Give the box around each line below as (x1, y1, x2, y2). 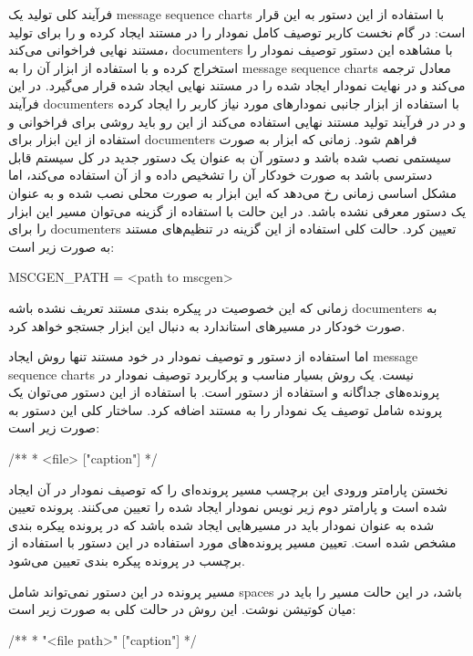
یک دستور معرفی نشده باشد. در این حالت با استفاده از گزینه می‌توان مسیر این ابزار (8, 201, 467, 220)
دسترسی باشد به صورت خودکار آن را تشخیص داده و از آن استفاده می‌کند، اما (8, 165, 433, 184)
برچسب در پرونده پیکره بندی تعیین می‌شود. (8, 551, 245, 570)
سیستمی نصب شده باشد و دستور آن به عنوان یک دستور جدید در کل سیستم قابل (8, 147, 451, 166)
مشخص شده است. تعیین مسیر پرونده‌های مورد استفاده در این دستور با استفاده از (8, 533, 457, 552)
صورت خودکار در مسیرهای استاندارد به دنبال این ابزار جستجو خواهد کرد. (8, 316, 406, 335)
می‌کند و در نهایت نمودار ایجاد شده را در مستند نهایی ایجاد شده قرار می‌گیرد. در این (8, 76, 466, 95)
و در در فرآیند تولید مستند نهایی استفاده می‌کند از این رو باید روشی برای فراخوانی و (8, 111, 467, 130)
